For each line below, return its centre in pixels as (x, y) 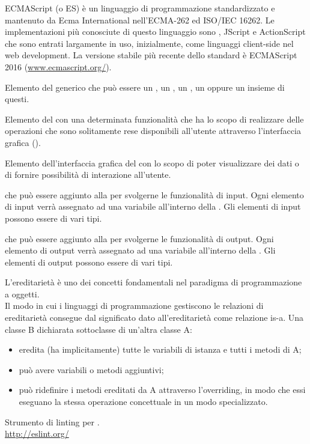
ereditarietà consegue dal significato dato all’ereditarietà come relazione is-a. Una (154, 318)
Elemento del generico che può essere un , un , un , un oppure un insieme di (145, 87)
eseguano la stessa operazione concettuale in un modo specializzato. (143, 402)
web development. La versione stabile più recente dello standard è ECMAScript (151, 55)
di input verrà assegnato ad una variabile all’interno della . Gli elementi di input (153, 206)
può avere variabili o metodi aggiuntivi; (91, 369)
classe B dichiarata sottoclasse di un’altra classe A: (99, 329)
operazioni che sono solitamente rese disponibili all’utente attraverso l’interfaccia (153, 131)
